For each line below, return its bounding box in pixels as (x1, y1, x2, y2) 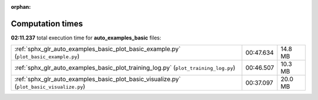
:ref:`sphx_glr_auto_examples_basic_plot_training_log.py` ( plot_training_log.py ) (14, 64, 236, 72)
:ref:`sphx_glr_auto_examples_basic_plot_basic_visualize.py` (14, 75, 181, 84)
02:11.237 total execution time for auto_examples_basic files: (11, 34, 161, 41)
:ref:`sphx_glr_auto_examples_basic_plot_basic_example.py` (14, 45, 181, 53)
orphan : (11, 4, 31, 10)
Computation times (11, 18, 83, 29)
